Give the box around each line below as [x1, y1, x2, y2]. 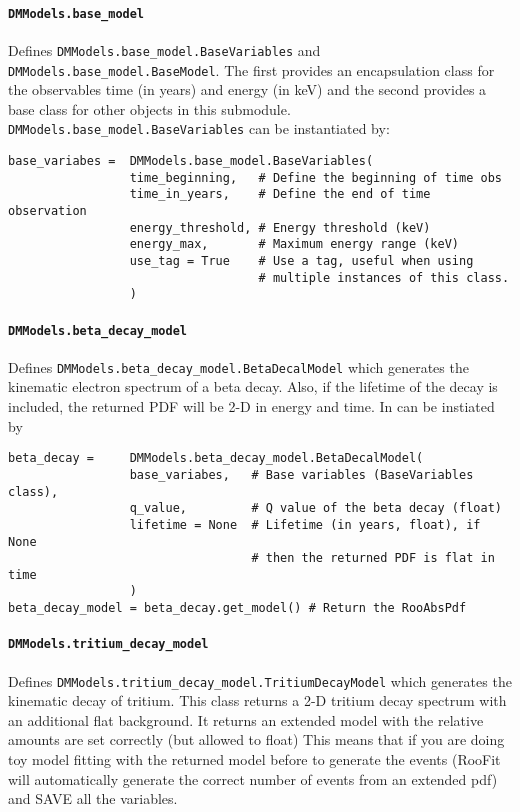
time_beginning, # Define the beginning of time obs [129, 170, 502, 185]
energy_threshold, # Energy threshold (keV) [129, 220, 431, 235]
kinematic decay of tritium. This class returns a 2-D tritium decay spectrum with [8, 690, 507, 711]
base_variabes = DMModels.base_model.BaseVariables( [8, 154, 374, 169]
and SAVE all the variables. [8, 788, 178, 809]
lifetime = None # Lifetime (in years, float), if [129, 517, 481, 532]
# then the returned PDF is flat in [251, 551, 495, 566]
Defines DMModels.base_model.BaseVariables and [8, 39, 321, 60]
